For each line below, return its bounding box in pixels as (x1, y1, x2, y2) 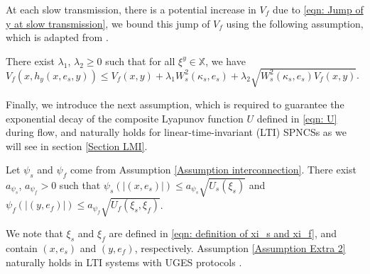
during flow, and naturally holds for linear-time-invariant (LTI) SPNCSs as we (6, 125, 347, 139)
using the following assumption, (226, 16, 364, 30)
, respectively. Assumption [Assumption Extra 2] (134, 240, 346, 255)
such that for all (105, 53, 175, 68)
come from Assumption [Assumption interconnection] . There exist (70, 162, 357, 177)
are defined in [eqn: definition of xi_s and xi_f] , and (109, 226, 337, 241)
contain (6, 240, 38, 255)
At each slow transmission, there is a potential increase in (6, 2, 256, 16)
